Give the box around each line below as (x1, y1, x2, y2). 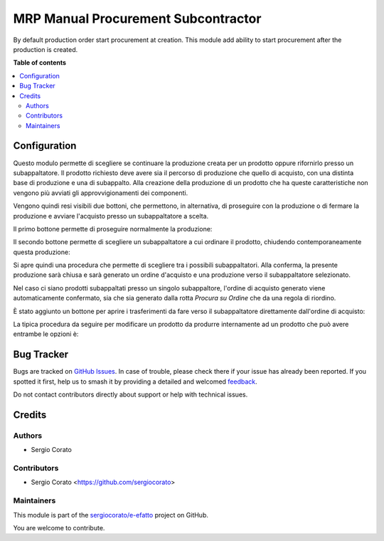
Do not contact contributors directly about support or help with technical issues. (13, 390, 248, 399)
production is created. (13, 45, 78, 53)
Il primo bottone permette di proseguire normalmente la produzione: (13, 224, 213, 233)
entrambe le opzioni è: (13, 330, 79, 338)
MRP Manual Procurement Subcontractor (13, 11, 262, 26)
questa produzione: (13, 248, 70, 256)
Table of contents (13, 58, 67, 67)
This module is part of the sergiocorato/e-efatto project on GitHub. (13, 510, 209, 519)
